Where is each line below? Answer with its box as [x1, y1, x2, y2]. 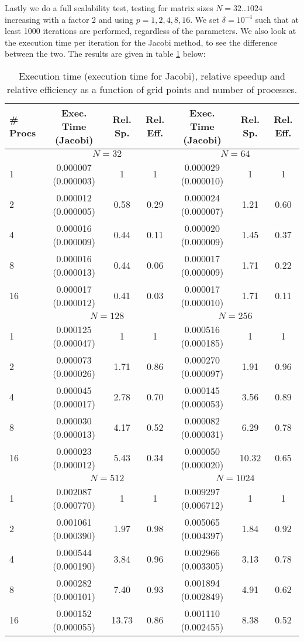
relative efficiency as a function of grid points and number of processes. [6, 82, 298, 96]
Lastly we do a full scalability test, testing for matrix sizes [5, 2, 213, 13]
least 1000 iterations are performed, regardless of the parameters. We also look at [5, 25, 296, 37]
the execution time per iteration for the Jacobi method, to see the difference [5, 36, 277, 48]
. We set [190, 13, 220, 25]
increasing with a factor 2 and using [5, 13, 133, 25]
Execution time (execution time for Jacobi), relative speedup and [19, 68, 285, 83]
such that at [255, 13, 299, 25]
